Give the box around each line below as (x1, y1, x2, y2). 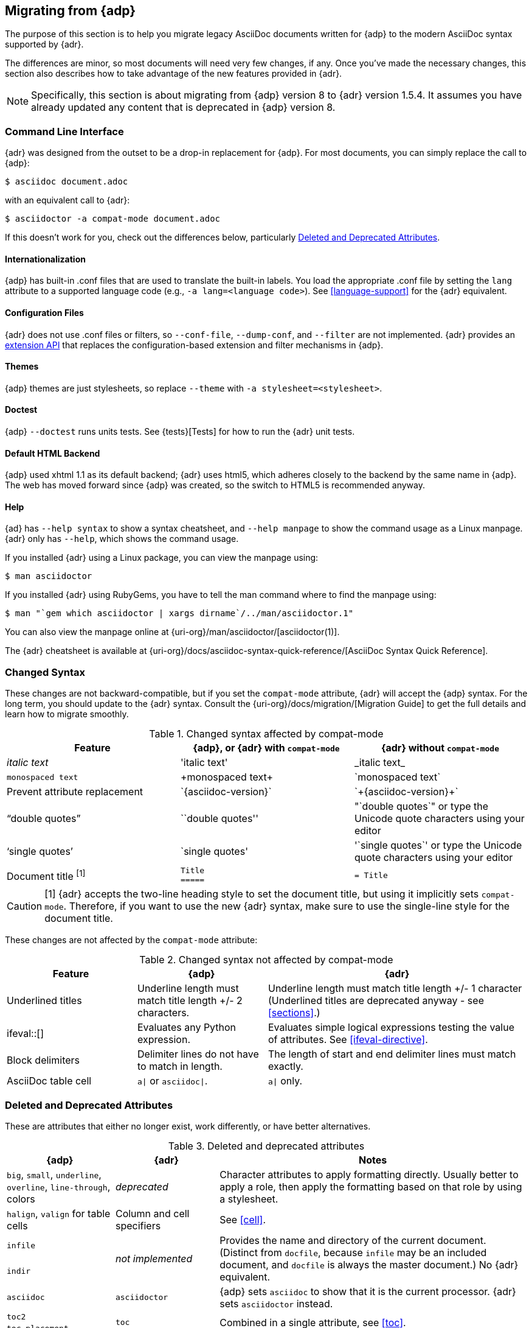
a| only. (268, 1075, 303, 1087)
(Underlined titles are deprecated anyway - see (268, 994, 484, 1007)
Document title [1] (7, 868, 86, 882)
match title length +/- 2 (137, 994, 243, 1007)
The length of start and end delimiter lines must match (268, 1048, 516, 1061)
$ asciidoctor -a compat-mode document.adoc (5, 214, 221, 224)
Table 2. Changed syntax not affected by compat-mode (139, 954, 393, 966)
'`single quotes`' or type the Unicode (354, 839, 522, 852)
